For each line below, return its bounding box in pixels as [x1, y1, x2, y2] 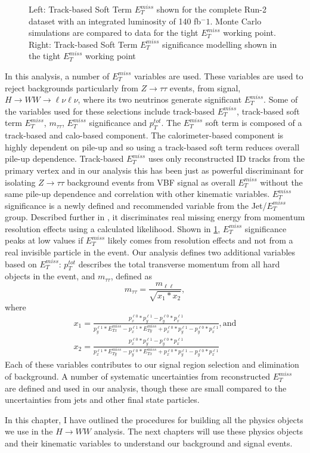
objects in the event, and [5, 270, 95, 282]
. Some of [263, 93, 298, 106]
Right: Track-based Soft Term [29, 38, 138, 50]
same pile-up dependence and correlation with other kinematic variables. [5, 187, 270, 200]
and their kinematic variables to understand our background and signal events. [5, 437, 293, 449]
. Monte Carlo [210, 14, 262, 27]
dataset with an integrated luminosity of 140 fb [29, 14, 201, 27]
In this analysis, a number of [5, 69, 110, 82]
